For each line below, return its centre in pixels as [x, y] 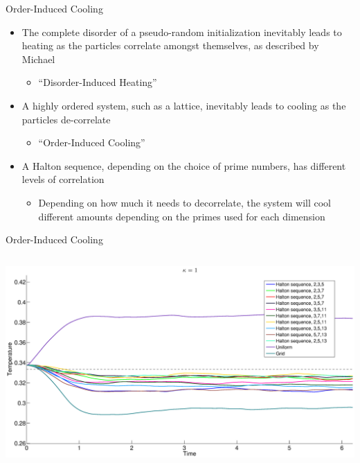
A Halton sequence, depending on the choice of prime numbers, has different [184, 165]
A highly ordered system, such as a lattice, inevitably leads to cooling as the [184, 105]
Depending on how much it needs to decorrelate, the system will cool [185, 202]
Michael [38, 59]
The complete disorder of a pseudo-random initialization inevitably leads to [182, 32]
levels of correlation [63, 179]
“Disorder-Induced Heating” [98, 82]
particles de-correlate [66, 119]
